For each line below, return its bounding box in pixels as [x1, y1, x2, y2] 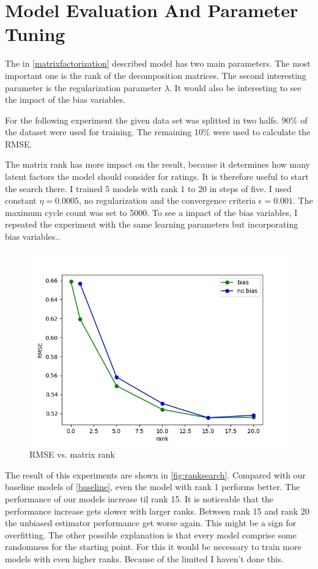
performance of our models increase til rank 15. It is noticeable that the [5, 493, 274, 505]
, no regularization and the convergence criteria [79, 194, 256, 207]
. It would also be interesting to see [169, 81, 301, 94]
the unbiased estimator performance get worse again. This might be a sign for [5, 516, 297, 529]
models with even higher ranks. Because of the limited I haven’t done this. [5, 552, 284, 565]
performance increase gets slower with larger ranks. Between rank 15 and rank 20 [5, 504, 309, 517]
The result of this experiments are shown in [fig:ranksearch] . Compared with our [5, 468, 306, 481]
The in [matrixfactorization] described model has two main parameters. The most [5, 57, 311, 70]
